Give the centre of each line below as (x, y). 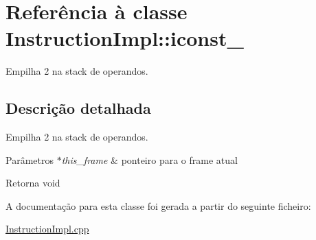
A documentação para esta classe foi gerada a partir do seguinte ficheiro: (158, 205)
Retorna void (33, 183)
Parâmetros (30, 159)
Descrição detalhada (78, 108)
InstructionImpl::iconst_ (125, 38)
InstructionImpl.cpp (47, 229)
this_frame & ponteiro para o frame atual (149, 159)
